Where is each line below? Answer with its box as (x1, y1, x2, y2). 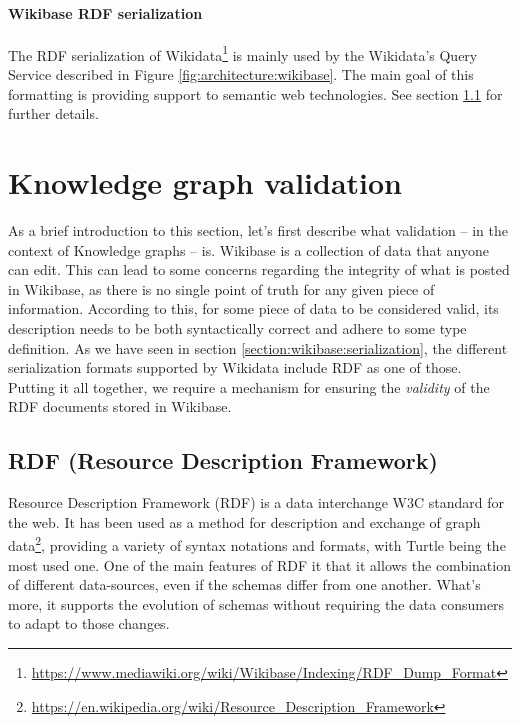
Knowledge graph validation (8, 162, 402, 203)
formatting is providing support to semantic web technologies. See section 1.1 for (8, 83, 503, 104)
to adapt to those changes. (8, 613, 170, 634)
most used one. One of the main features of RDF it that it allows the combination (8, 554, 511, 575)
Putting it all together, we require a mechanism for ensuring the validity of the (8, 376, 490, 397)
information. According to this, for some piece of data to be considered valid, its (8, 298, 499, 319)
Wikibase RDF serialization (8, 2, 203, 23)
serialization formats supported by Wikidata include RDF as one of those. (8, 357, 462, 378)
